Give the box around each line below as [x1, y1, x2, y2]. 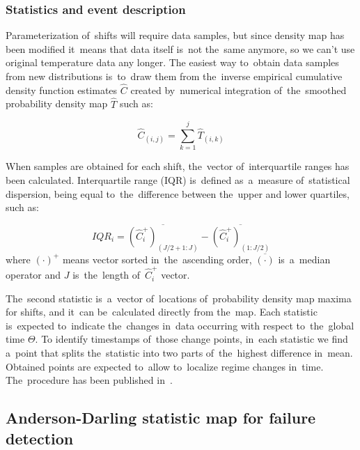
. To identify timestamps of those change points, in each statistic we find [35, 332, 348, 346]
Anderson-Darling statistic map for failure [6, 407, 316, 428]
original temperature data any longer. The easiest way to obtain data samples [6, 55, 339, 70]
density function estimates [6, 82, 118, 97]
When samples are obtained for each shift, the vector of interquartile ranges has [6, 159, 350, 173]
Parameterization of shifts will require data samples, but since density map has [6, 28, 345, 42]
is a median [278, 251, 331, 266]
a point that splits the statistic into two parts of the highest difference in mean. [6, 346, 353, 360]
